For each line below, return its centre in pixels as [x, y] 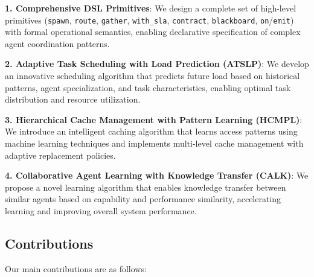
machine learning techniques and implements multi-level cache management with [154, 143]
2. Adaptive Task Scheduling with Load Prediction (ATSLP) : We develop [157, 64]
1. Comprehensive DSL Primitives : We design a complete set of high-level [151, 8]
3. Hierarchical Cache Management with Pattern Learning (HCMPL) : [154, 119]
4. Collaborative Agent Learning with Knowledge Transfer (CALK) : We [157, 175]
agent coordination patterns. [57, 43]
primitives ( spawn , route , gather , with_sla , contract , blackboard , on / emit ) [149, 20]
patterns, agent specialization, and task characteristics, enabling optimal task [148, 87]
